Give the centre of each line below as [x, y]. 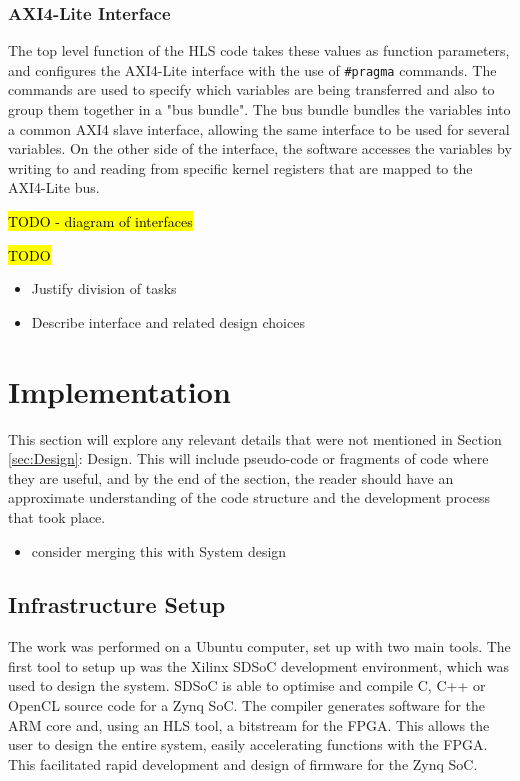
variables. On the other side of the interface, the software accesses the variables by [260, 148]
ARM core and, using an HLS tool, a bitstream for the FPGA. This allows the [249, 724]
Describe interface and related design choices [168, 321]
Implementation [119, 390]
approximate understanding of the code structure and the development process [249, 497]
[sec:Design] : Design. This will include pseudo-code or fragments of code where [248, 458]
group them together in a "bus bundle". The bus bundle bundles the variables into [259, 109]
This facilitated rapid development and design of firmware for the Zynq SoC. [243, 763]
